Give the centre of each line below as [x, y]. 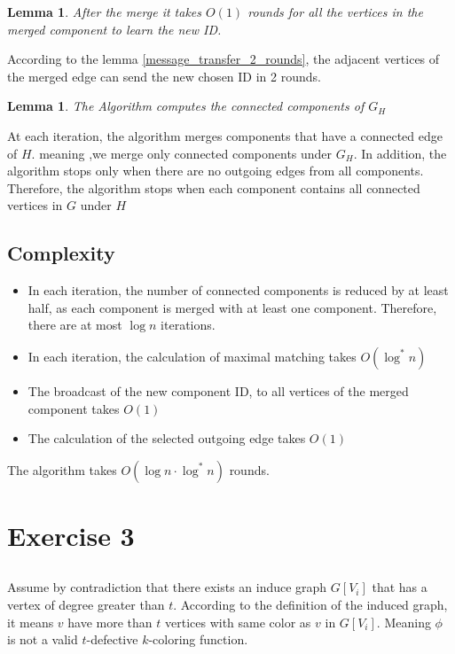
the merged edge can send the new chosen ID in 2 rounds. [164, 76]
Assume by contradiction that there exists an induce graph [167, 587]
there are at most [75, 325]
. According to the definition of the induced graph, [310, 605]
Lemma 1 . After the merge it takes [105, 12]
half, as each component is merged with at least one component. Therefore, [232, 307]
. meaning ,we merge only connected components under [182, 153]
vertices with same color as [238, 622]
